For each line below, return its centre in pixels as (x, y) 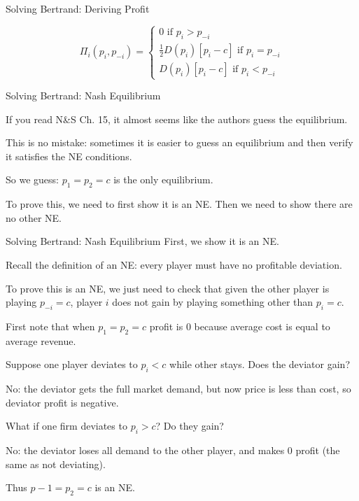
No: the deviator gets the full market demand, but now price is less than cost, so (178, 389)
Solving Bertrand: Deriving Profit (78, 8)
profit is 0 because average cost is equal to (240, 326)
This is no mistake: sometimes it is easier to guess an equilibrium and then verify (179, 142)
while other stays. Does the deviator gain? (260, 364)
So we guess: (32, 179)
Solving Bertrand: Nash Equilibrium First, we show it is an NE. (142, 241)
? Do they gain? (190, 426)
